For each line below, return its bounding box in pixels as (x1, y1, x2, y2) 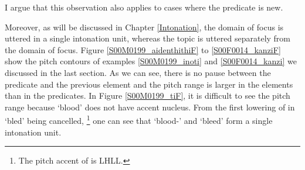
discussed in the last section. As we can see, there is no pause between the (5, 66, 271, 78)
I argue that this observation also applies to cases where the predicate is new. (5, 1, 283, 13)
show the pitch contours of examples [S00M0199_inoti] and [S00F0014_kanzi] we (5, 55, 297, 67)
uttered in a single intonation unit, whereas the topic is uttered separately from (5, 32, 291, 44)
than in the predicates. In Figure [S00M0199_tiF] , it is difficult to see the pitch (5, 89, 290, 102)
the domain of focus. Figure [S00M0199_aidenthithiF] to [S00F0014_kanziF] (5, 43, 281, 55)
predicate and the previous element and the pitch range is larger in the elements (5, 78, 293, 90)
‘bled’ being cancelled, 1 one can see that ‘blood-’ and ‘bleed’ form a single (5, 113, 273, 126)
